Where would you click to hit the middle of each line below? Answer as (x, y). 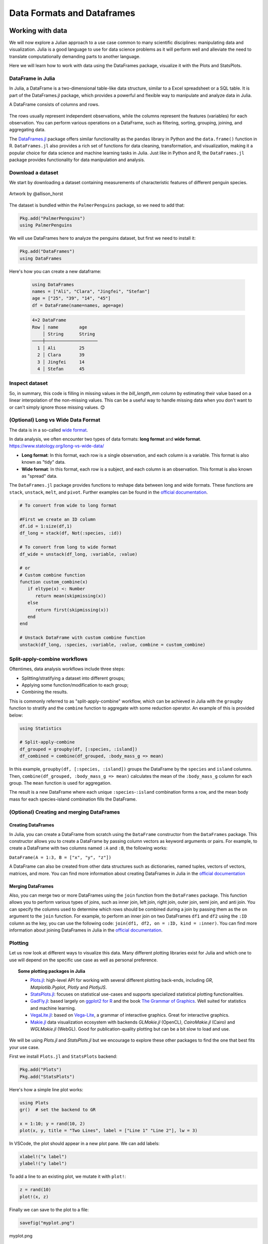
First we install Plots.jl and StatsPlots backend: (63, 1056)
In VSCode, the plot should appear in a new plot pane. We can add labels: (84, 1143)
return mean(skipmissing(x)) (71, 596)
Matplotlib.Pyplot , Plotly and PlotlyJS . (68, 987)
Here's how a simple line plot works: (46, 1089)
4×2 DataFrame (49, 320)
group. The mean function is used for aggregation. (60, 783)
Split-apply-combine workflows (48, 659)
